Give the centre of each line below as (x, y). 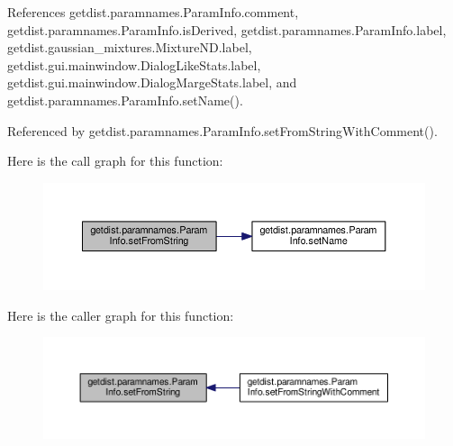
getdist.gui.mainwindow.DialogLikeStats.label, (134, 64)
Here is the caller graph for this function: (121, 315)
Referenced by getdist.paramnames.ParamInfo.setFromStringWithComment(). (222, 130)
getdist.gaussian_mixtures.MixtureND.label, (130, 47)
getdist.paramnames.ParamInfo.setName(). (125, 100)
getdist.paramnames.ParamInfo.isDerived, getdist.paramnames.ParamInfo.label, (227, 29)
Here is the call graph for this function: (115, 161)
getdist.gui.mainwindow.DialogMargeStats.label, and (152, 82)
